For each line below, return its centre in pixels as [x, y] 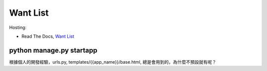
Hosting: [18, 27]
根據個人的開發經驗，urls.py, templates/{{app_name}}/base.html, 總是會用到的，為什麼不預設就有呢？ [113, 62]
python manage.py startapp [53, 50]
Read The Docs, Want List [48, 36]
